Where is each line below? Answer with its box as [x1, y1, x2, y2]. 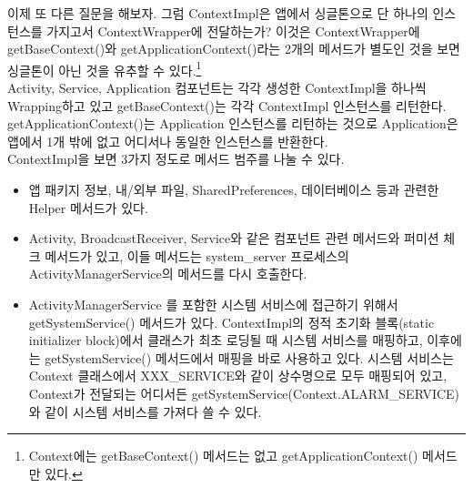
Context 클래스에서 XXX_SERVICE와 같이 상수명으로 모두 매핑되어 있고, [28, 366, 448, 385]
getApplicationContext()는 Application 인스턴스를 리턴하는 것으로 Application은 [7, 114, 458, 133]
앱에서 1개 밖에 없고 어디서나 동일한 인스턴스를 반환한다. [7, 131, 328, 150]
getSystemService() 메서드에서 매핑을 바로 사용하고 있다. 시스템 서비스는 [45, 348, 454, 367]
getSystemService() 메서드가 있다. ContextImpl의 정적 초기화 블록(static [28, 312, 435, 331]
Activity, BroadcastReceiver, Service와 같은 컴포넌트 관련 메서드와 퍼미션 [28, 229, 439, 248]
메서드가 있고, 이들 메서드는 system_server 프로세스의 [45, 246, 349, 265]
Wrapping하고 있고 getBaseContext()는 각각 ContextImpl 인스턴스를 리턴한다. [7, 96, 447, 115]
